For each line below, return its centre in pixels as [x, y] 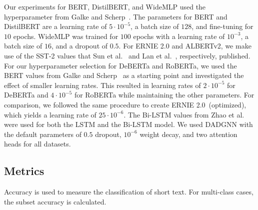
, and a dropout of [79, 46]
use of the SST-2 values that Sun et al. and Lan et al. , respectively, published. [127, 55]
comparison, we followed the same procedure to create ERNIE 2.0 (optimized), [125, 104]
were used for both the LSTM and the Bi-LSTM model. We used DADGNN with [128, 124]
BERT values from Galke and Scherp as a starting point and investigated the [124, 75]
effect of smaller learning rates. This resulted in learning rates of [102, 85]
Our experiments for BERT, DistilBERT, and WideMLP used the [105, 6]
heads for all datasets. [37, 144]
